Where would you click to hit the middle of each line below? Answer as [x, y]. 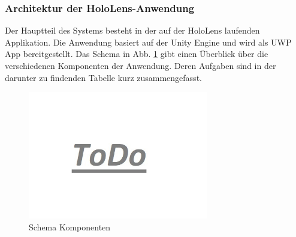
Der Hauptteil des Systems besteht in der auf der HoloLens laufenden [132, 30]
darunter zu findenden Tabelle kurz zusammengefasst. [103, 77]
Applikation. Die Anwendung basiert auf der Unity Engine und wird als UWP [148, 42]
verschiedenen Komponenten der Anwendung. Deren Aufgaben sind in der [141, 65]
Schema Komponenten [70, 226]
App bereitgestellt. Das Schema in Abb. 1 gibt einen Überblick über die [137, 54]
